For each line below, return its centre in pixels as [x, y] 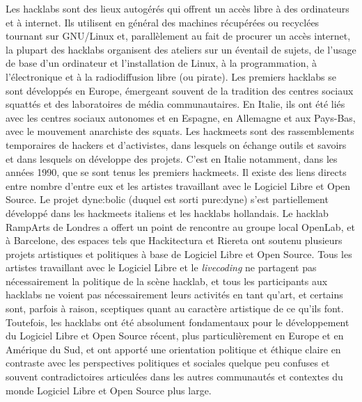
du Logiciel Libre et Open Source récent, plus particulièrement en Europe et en [175, 336]
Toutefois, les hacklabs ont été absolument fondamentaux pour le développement [178, 322]
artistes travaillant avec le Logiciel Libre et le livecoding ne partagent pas [161, 267]
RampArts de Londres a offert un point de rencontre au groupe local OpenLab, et [180, 226]
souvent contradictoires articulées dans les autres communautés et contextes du [174, 377]
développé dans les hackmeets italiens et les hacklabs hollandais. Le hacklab [167, 212]
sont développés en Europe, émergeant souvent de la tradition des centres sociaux [180, 90]
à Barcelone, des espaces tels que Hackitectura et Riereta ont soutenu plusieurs [174, 240]
